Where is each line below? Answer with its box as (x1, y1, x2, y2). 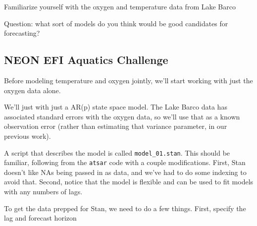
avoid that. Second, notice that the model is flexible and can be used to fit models (4, 176, 254, 187)
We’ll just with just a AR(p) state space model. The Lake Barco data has (4, 102, 227, 112)
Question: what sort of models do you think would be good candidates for (4, 18, 228, 28)
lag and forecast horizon (4, 213, 77, 223)
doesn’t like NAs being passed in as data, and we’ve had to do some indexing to (4, 167, 247, 177)
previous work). (4, 130, 51, 141)
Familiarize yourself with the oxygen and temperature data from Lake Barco (4, 1, 236, 11)
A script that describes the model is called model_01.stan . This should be (4, 147, 230, 158)
